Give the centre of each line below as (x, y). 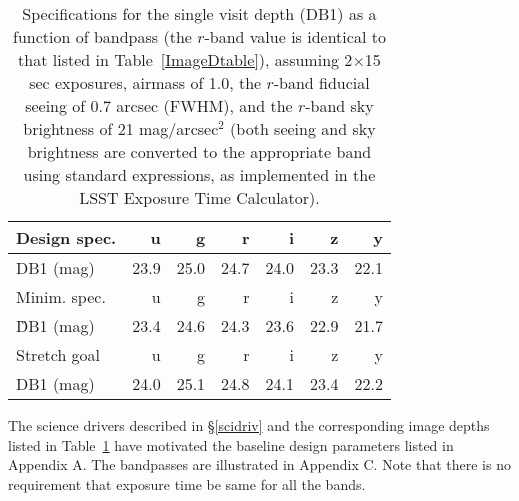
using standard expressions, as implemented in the (199, 174)
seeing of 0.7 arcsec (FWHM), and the (159, 105)
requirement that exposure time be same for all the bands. (187, 483)
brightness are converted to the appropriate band (199, 151)
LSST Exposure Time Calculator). (199, 197)
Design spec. (66, 237)
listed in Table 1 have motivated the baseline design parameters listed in (231, 444)
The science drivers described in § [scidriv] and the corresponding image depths (249, 425)
